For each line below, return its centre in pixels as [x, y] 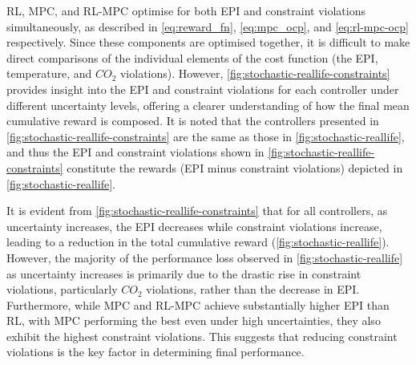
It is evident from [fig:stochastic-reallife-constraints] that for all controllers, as [197, 211]
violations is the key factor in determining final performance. [155, 352]
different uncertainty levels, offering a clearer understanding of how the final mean [208, 105]
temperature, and [49, 73]
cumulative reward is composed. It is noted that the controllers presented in [193, 121]
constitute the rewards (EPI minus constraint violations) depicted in [235, 167]
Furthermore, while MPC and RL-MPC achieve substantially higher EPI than [198, 304]
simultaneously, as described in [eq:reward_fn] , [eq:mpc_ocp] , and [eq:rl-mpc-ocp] [208, 26]
